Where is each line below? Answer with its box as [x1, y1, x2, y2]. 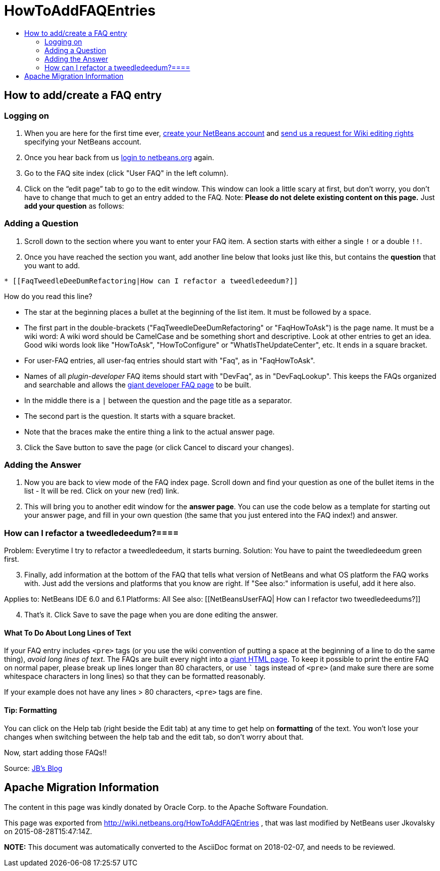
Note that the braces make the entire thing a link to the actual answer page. [24, 427, 275, 436]
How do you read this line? [4, 292, 92, 301]
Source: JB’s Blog [4, 763, 63, 772]
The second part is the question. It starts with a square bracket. [24, 411, 235, 420]
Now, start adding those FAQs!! [4, 748, 107, 757]
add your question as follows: [24, 201, 124, 210]
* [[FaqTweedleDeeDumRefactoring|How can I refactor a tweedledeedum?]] [4, 276, 298, 285]
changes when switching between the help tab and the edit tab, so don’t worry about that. [4, 732, 304, 741]
